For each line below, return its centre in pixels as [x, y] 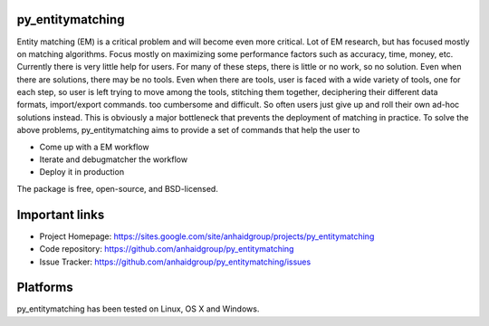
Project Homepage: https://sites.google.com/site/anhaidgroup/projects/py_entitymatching [207, 236]
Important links [61, 214]
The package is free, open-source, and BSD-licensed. [118, 188]
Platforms [45, 288]
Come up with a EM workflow [94, 147]
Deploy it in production [82, 172]
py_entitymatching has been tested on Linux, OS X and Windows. [138, 309]
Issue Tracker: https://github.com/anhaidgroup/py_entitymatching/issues [175, 262]
